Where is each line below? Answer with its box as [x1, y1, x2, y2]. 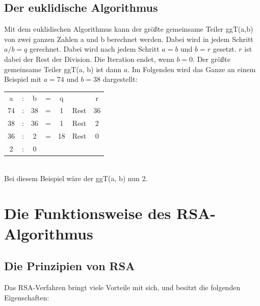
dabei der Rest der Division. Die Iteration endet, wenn [4, 53, 174, 64]
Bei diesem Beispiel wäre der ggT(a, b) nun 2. [4, 172, 148, 183]
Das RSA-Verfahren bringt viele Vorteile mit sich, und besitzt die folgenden [4, 281, 241, 292]
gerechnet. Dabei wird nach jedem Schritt [29, 43, 160, 54]
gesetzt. [213, 43, 237, 54]
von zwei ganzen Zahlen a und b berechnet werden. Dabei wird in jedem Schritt [4, 33, 253, 44]
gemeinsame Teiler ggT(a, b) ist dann [4, 63, 122, 74]
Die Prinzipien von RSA [4, 258, 135, 274]
